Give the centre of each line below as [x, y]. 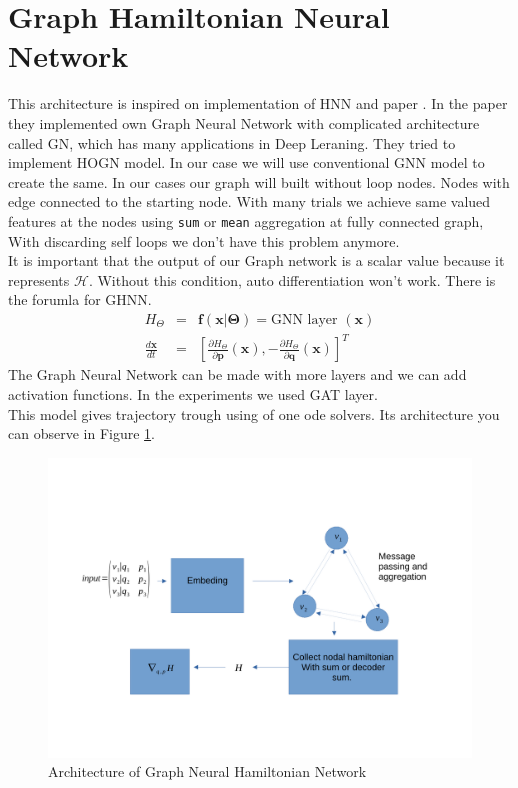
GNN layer [304, 319]
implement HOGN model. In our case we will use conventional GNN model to [246, 162]
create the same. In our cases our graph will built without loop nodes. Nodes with [259, 181]
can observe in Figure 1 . [81, 433]
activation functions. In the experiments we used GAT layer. [193, 394]
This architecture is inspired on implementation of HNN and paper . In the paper [258, 103]
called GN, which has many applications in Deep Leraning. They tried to [232, 142]
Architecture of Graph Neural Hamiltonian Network [207, 771]
